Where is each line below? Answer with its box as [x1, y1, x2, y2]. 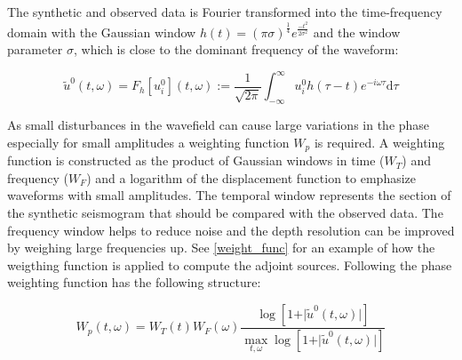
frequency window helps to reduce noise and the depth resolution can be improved [7, 220, 455, 239]
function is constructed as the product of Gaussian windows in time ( [7, 151, 385, 170]
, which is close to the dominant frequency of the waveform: [73, 40, 399, 59]
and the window [313, 22, 401, 41]
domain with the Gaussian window [7, 22, 196, 41]
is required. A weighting [314, 132, 445, 151]
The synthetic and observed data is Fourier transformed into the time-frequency [7, 3, 442, 20]
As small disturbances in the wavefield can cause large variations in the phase [7, 116, 430, 134]
